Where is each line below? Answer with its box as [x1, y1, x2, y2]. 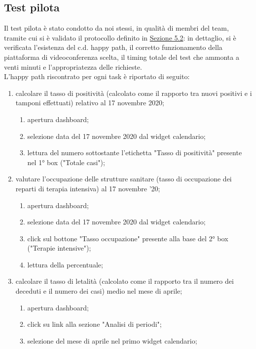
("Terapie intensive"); [27, 243, 91, 253]
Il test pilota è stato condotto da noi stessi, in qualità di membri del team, [4, 23, 229, 33]
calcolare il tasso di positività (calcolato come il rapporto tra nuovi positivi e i [15, 87, 252, 98]
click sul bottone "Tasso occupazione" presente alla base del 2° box [27, 233, 228, 243]
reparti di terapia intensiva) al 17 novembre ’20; [15, 183, 160, 193]
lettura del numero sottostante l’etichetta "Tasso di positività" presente [27, 147, 242, 158]
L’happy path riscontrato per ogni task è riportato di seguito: [4, 71, 190, 82]
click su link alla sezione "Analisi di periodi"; [27, 319, 162, 329]
